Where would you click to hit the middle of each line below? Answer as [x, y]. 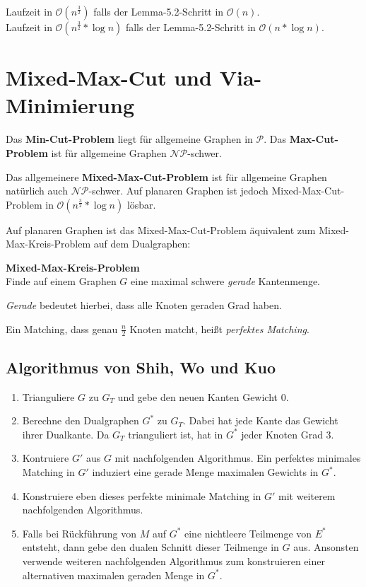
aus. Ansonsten [326, 547]
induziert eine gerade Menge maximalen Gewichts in [205, 472]
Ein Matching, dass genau [62, 329]
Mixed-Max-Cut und [109, 77]
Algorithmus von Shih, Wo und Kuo [141, 367]
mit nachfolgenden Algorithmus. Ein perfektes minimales [238, 458]
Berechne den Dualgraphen [81, 420]
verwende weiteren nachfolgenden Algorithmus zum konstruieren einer [173, 561]
